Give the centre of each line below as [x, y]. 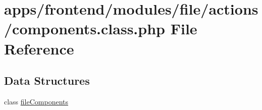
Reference [39, 48]
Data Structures [47, 80]
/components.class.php [85, 29]
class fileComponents [36, 101]
